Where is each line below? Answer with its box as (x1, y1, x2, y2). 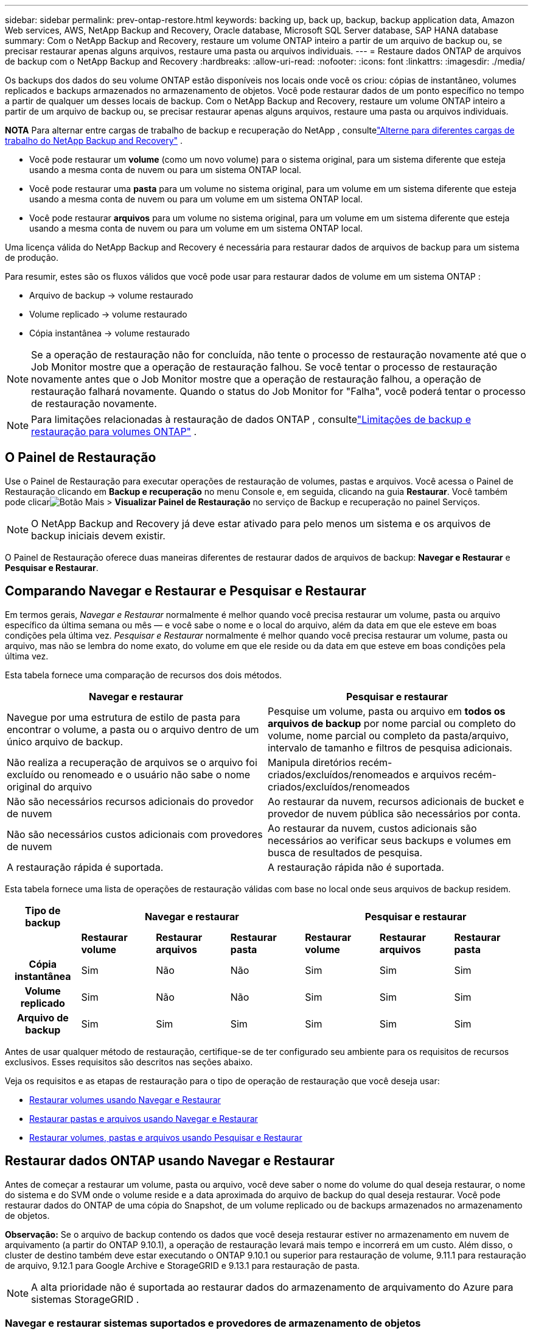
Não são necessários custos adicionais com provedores (7, 828, 263, 840)
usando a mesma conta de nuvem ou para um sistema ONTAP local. (29, 165, 302, 175)
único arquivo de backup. (7, 735, 124, 748)
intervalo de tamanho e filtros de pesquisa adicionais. (268, 741, 512, 754)
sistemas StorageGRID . (31, 1293, 139, 1305)
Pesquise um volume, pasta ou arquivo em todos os (268, 705, 506, 717)
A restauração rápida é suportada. (7, 861, 164, 873)
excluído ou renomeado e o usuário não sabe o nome (7, 768, 251, 781)
